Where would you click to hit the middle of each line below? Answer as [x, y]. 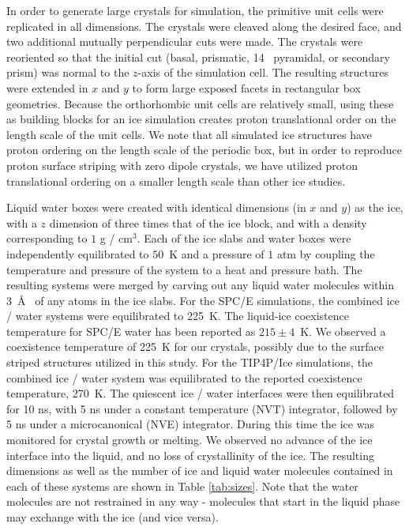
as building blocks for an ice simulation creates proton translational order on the [201, 119]
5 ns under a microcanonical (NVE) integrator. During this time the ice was [190, 424]
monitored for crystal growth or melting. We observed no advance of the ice [189, 440]
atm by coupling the [326, 253]
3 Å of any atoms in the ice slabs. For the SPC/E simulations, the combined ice [203, 300]
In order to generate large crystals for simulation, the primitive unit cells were [195, 10]
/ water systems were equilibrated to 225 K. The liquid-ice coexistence [178, 316]
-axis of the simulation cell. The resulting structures [263, 72]
